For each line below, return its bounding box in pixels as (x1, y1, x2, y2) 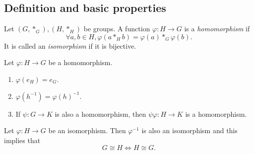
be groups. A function (83, 23, 150, 34)
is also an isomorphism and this (141, 125, 238, 136)
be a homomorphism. (48, 57, 113, 68)
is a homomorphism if (184, 23, 250, 34)
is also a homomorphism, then (55, 108, 146, 119)
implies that (4, 135, 41, 145)
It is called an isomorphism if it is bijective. (4, 40, 136, 51)
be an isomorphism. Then (48, 125, 126, 136)
